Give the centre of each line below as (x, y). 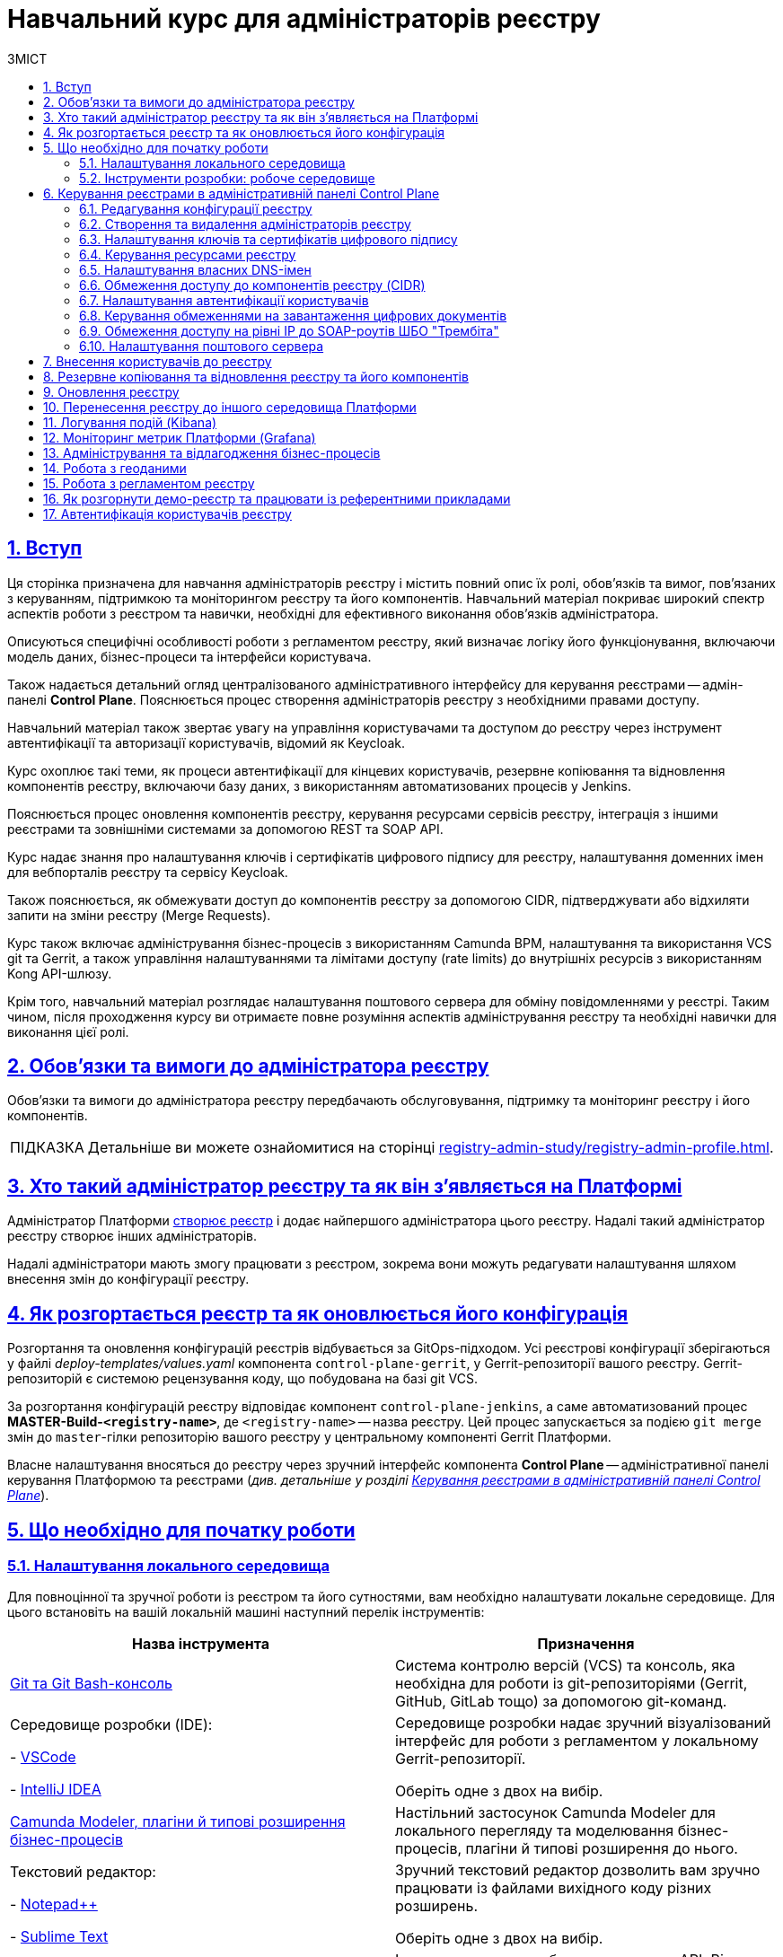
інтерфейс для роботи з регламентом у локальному (577, 1741)
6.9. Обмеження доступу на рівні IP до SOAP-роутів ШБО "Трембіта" (289, 330)
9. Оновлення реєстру (111, 391)
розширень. (436, 1906)
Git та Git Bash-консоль (91, 1684)
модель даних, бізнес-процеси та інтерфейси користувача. (189, 656)
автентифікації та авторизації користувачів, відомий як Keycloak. (206, 742)
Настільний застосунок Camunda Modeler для (555, 1813)
